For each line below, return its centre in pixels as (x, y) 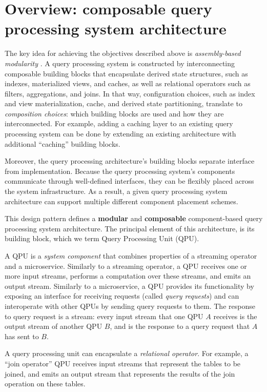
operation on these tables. (45, 384)
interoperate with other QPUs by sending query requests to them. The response (130, 306)
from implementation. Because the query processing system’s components (120, 171)
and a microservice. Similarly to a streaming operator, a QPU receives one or (126, 266)
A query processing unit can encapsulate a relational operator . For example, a (127, 353)
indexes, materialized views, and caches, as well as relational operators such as (128, 83)
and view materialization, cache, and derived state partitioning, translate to (124, 103)
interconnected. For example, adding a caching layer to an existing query (119, 123)
